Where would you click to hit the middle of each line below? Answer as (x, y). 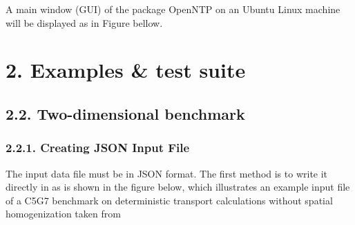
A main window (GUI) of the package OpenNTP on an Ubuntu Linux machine (173, 9)
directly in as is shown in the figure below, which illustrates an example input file (178, 187)
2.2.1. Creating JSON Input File (98, 148)
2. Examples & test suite (126, 70)
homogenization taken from (63, 214)
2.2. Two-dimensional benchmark (125, 113)
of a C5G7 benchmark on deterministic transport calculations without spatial (169, 200)
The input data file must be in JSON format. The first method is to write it (167, 173)
